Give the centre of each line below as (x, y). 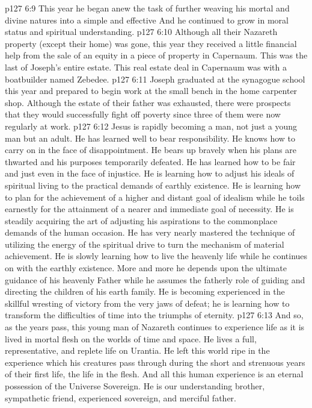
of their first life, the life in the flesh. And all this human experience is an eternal (154, 374)
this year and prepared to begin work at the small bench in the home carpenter (151, 91)
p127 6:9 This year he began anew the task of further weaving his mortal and (147, 8)
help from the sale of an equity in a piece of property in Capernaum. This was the (156, 55)
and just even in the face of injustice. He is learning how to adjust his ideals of (150, 173)
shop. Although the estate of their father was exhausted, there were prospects (148, 102)
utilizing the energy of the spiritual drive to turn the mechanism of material (145, 244)
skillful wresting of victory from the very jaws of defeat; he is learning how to (147, 303)
